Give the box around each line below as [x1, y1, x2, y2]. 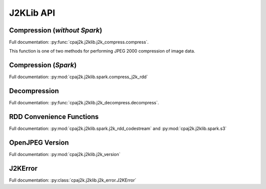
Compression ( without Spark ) [9, 26, 102, 34]
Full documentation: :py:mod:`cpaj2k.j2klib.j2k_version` [9, 152, 121, 157]
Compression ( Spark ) [9, 61, 77, 69]
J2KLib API [9, 7, 55, 18]
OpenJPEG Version [9, 138, 69, 147]
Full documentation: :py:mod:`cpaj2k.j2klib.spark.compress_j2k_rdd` [9, 74, 148, 80]
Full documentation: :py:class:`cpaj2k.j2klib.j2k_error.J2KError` [9, 177, 136, 183]
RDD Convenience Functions [9, 113, 99, 121]
